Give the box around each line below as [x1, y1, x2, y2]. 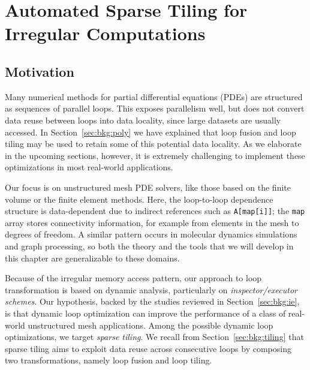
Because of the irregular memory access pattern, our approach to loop [5, 272, 262, 284]
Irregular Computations [5, 21, 206, 46]
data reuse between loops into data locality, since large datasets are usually [5, 113, 281, 126]
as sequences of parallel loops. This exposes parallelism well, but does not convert [5, 102, 305, 115]
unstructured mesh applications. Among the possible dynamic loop [28, 318, 273, 331]
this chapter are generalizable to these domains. [5, 251, 180, 264]
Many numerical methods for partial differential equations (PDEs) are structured [5, 90, 303, 103]
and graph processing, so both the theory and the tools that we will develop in [5, 239, 294, 252]
